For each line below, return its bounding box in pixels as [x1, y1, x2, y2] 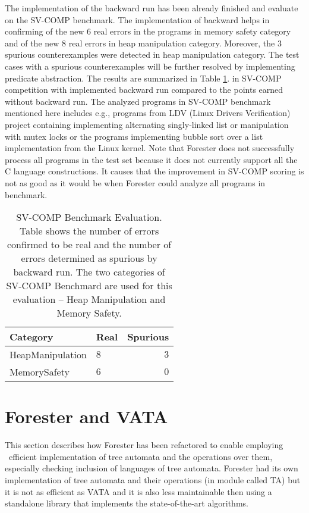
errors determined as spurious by [21, 251, 157, 265]
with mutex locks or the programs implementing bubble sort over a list [5, 130, 263, 142]
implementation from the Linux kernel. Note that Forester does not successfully [5, 142, 295, 154]
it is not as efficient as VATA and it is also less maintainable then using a [5, 485, 272, 498]
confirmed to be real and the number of [7, 237, 172, 252]
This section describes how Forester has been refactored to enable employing [5, 439, 283, 451]
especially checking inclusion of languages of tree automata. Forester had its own [5, 462, 298, 474]
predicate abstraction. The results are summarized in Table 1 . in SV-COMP [5, 71, 282, 84]
